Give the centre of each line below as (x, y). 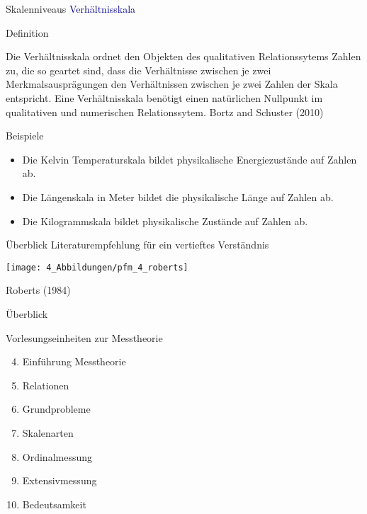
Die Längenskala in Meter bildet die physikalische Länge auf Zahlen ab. (178, 196)
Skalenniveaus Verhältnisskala (71, 8)
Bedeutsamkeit (54, 504)
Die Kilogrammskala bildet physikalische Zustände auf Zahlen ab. (165, 221)
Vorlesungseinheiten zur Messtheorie (84, 337)
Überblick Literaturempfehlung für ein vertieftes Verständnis (137, 245)
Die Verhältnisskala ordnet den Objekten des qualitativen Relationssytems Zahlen (183, 56)
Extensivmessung (60, 480)
